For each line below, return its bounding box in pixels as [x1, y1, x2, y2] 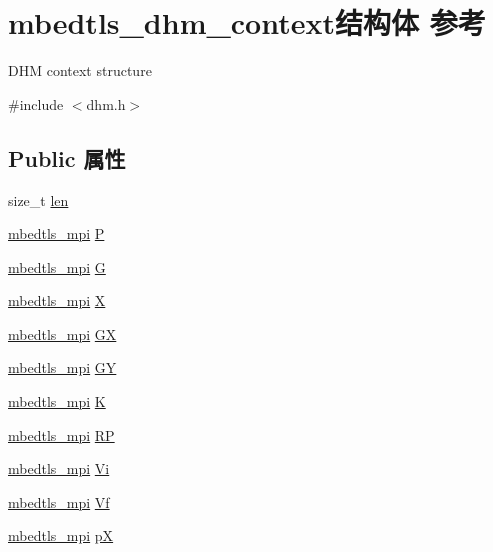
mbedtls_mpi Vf [8, 491, 110, 512]
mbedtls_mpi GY [8, 357, 117, 378]
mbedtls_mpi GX [8, 323, 117, 344]
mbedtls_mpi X [8, 290, 106, 311]
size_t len [8, 189, 69, 210]
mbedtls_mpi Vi [8, 458, 110, 479]
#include [8, 93, 64, 114]
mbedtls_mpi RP [8, 424, 115, 445]
